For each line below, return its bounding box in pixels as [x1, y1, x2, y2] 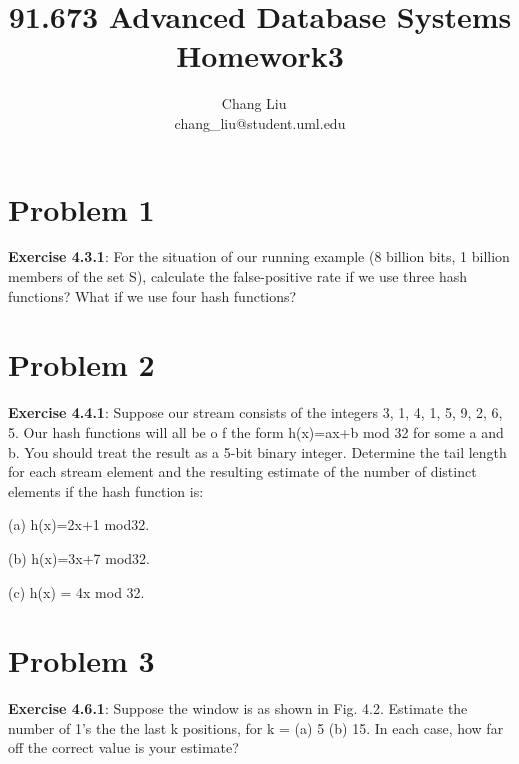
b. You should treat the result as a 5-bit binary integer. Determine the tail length [8, 441, 507, 462]
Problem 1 [8, 188, 155, 229]
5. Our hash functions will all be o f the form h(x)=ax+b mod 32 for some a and [8, 421, 504, 442]
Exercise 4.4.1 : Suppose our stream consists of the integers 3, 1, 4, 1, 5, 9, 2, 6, [8, 402, 503, 423]
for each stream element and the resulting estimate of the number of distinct [8, 461, 477, 482]
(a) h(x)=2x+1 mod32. [8, 514, 150, 535]
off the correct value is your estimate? [8, 737, 239, 758]
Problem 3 [8, 640, 155, 681]
